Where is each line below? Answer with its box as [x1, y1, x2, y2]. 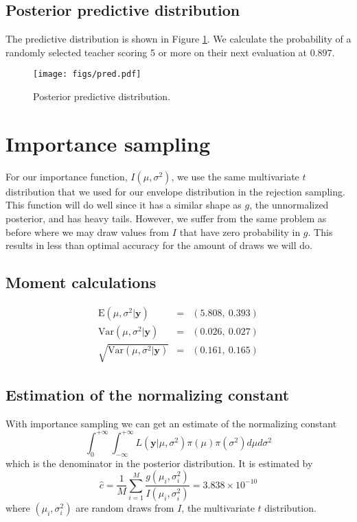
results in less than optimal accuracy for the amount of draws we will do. [5, 238, 312, 252]
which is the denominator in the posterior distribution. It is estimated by [5, 455, 313, 470]
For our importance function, [5, 169, 128, 183]
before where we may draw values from [5, 224, 170, 239]
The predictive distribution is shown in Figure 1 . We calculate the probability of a [5, 32, 352, 46]
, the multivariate [181, 501, 255, 515]
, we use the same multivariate [171, 169, 299, 183]
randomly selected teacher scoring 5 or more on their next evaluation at [5, 45, 308, 59]
